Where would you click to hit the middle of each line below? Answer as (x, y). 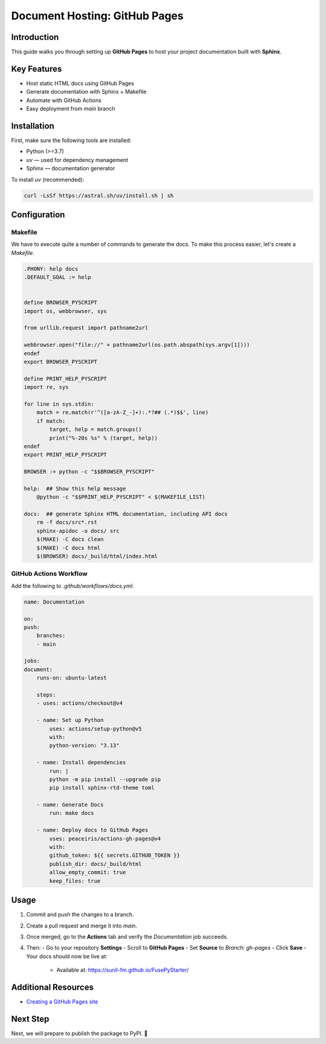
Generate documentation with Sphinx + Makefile (86, 92)
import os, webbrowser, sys (65, 311)
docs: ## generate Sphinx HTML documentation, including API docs (126, 514)
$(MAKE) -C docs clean (70, 540)
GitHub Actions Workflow (49, 574)
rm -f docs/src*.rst (67, 522)
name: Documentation (54, 602)
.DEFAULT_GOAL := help (57, 277)
